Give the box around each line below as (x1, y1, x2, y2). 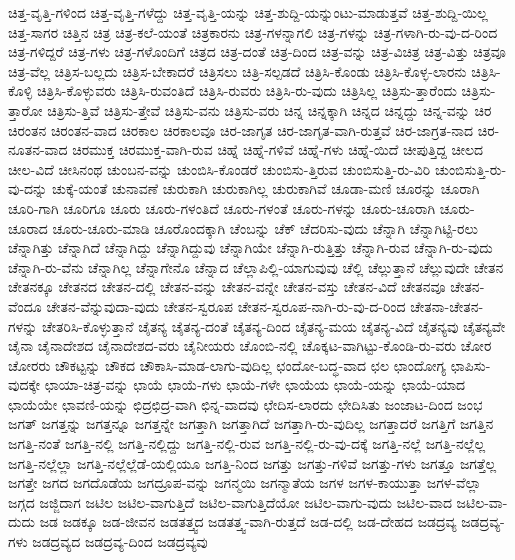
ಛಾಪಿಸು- (450, 354, 491, 375)
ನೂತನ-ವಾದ (8, 139, 68, 160)
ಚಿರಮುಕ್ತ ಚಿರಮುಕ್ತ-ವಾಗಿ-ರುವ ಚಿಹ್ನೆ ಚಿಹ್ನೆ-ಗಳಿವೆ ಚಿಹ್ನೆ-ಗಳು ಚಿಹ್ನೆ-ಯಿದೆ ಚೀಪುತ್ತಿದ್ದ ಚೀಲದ (72, 139, 484, 160)
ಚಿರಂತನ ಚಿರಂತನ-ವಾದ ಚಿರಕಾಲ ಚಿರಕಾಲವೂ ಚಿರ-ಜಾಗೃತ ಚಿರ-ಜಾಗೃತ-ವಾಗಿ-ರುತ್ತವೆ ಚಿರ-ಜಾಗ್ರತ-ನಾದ (8, 119, 474, 140)
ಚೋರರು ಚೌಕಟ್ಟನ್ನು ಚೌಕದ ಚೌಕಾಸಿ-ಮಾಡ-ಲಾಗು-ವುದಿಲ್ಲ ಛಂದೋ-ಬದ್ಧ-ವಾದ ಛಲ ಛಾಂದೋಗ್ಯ (8, 354, 447, 375)
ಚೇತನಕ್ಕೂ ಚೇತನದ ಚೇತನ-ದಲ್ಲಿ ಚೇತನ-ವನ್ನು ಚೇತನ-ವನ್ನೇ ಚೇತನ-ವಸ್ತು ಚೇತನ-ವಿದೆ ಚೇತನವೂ (8, 276, 446, 297)
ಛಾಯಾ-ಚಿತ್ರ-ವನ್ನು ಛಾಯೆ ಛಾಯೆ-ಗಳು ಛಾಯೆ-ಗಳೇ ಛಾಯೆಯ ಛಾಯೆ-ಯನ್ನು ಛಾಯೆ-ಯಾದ (44, 374, 466, 395)
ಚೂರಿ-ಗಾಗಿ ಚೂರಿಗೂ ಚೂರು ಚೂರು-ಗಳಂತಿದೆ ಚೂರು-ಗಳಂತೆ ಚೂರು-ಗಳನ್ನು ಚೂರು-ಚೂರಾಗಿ (8, 197, 436, 218)
